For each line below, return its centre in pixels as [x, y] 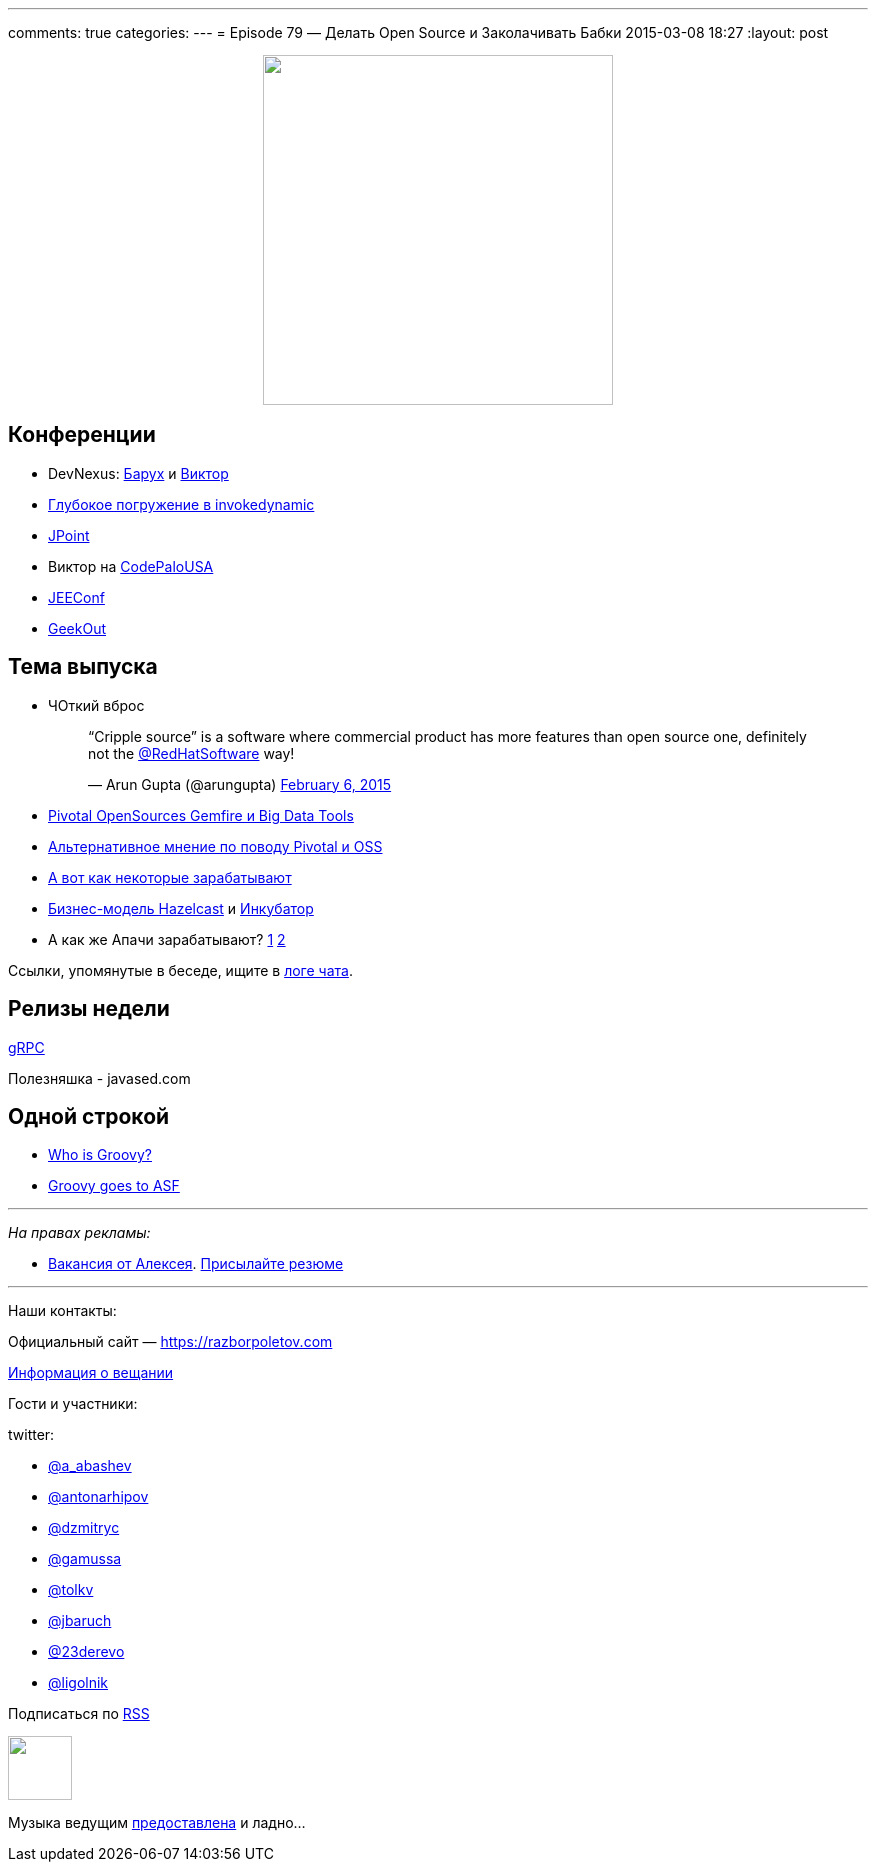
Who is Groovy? [100, 1155]
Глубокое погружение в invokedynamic [181, 504]
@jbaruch [80, 1621]
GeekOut [77, 628]
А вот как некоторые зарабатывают [170, 877]
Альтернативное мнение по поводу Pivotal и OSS [215, 846]
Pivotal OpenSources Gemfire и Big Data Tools [201, 815]
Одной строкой [89, 1116]
